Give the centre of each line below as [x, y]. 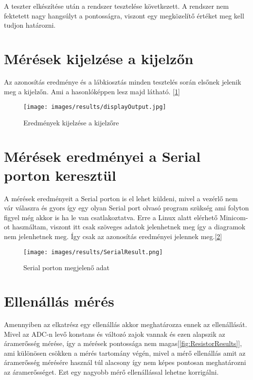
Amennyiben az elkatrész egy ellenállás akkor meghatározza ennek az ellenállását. [126, 324]
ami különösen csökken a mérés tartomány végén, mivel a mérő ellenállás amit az [125, 353]
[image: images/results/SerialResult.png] [93, 252]
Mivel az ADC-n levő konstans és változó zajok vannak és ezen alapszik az [115, 334]
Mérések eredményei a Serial [102, 156]
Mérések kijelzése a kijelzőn [99, 58]
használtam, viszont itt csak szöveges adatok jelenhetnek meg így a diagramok [129, 227]
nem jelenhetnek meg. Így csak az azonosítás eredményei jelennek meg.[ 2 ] [113, 236]
